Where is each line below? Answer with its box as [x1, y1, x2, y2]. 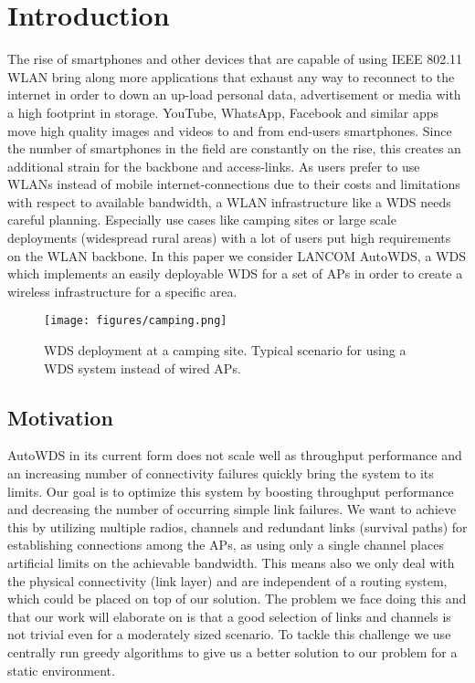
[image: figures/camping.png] [44, 314, 227, 328]
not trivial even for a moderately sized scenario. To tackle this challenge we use [7, 625, 451, 644]
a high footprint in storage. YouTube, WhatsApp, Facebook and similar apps [7, 102, 439, 121]
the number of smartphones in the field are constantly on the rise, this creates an [7, 139, 461, 158]
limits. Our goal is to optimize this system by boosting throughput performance [7, 481, 454, 500]
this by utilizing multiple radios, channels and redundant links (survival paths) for [7, 517, 468, 536]
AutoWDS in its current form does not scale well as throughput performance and [7, 446, 462, 465]
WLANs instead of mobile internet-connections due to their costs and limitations [7, 174, 460, 194]
